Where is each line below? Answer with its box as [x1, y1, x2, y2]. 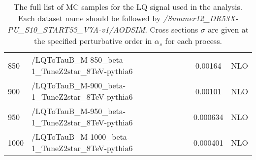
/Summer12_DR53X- [163, 12, 238, 24]
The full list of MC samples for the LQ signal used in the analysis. [13, 1, 243, 12]
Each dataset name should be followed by [18, 12, 161, 24]
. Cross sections [145, 24, 198, 35]
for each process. [165, 35, 222, 46]
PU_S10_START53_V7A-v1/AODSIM [7, 24, 145, 35]
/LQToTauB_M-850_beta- [32, 54, 126, 65]
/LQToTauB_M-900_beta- [32, 80, 126, 91]
